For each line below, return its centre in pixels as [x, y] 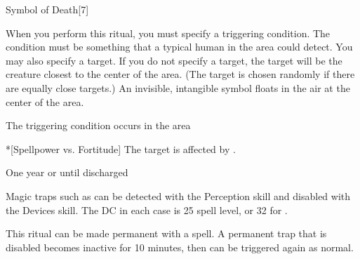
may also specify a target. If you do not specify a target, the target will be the [174, 60]
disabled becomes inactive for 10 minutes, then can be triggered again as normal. [180, 247]
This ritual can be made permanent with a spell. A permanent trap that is [166, 233]
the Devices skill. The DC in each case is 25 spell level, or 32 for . [147, 210]
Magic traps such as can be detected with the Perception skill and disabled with [178, 195]
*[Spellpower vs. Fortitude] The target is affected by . [121, 148]
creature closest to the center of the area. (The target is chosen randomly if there [180, 74]
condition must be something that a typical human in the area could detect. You [179, 47]
